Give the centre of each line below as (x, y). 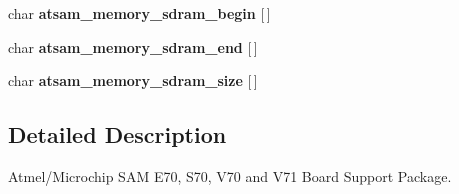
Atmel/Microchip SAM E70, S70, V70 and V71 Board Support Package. (230, 175)
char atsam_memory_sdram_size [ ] (133, 80)
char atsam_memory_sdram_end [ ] (133, 46)
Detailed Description (117, 134)
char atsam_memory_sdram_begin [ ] (139, 13)
